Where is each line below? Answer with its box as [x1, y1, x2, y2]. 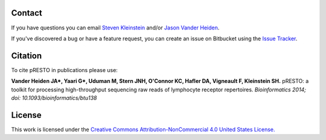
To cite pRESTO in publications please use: [11, 66, 118, 73]
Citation [11, 50, 42, 61]
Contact [11, 8, 42, 18]
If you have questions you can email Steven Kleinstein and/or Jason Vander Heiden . [11, 24, 220, 31]
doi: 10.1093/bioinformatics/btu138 [11, 94, 97, 102]
